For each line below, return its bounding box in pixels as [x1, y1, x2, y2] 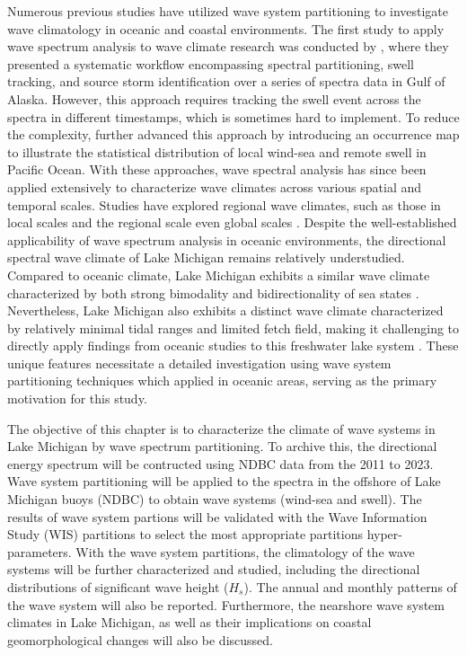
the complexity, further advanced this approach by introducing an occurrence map [7, 125, 460, 144]
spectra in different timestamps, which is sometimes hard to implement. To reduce [7, 107, 460, 126]
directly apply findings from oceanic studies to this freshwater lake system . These [7, 336, 459, 355]
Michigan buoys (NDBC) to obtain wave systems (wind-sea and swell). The [7, 490, 422, 509]
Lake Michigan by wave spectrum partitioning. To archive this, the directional [7, 437, 437, 456]
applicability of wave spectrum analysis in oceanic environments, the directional [7, 230, 446, 249]
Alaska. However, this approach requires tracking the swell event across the [7, 89, 421, 108]
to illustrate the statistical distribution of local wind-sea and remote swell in [7, 142, 427, 161]
